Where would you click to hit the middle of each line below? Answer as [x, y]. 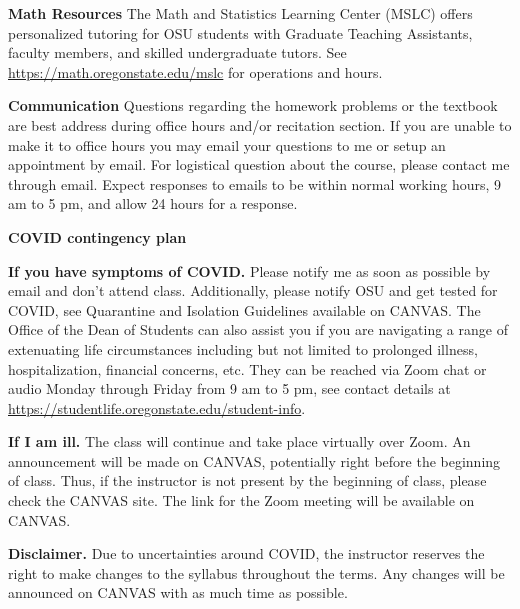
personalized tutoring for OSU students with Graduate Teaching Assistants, [240, 32]
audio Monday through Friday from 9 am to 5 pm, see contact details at [229, 388]
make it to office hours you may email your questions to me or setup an [227, 144]
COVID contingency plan [97, 236]
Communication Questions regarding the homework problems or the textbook [253, 105]
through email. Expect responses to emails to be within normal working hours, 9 [255, 183]
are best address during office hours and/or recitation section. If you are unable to [260, 124]
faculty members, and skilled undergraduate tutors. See [177, 52]
